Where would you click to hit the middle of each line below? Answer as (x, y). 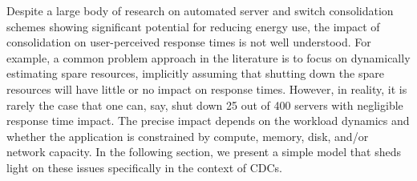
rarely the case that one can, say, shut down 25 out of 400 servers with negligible (205, 105)
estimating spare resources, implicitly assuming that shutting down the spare (195, 73)
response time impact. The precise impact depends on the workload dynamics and (208, 121)
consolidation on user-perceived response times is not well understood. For (189, 42)
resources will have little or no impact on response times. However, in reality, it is (207, 88)
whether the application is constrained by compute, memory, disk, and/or (188, 136)
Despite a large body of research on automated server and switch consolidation (200, 10)
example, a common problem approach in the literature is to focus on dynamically (208, 57)
